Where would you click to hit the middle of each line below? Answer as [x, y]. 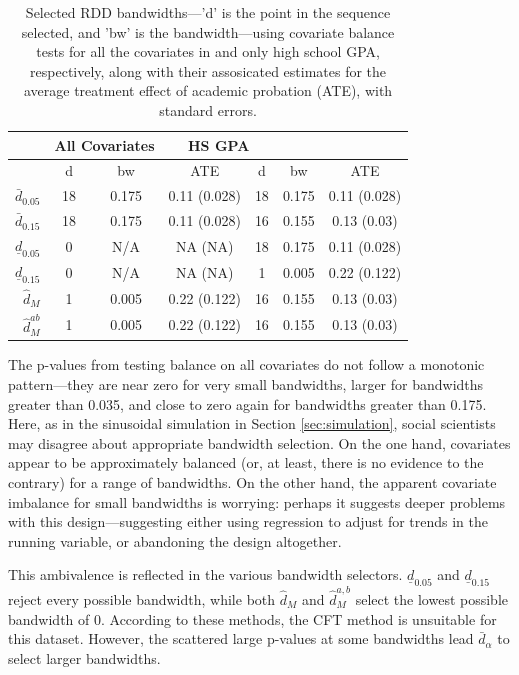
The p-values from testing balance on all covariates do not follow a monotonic [246, 364]
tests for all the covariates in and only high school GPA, [208, 51]
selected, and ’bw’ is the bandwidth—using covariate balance [208, 31]
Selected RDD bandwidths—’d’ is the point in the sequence [208, 12]
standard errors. [208, 109]
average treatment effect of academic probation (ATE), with [208, 90]
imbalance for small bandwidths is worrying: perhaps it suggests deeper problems [257, 501]
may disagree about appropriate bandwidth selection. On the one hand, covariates [259, 442]
